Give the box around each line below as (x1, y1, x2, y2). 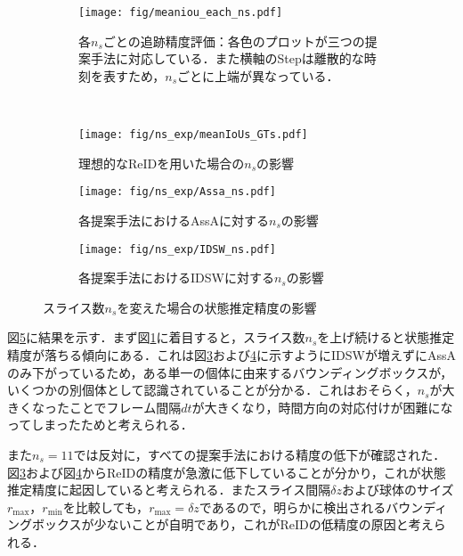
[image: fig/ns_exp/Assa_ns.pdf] (78, 185, 276, 199)
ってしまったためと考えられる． (7, 415, 193, 434)
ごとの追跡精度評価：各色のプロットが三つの (102, 31, 365, 50)
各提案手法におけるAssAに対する (78, 210, 270, 229)
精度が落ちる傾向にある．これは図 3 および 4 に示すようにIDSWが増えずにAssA (7, 345, 456, 364)
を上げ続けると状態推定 (317, 328, 455, 347)
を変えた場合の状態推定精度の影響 (117, 298, 317, 316)
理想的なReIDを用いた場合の (78, 153, 245, 172)
